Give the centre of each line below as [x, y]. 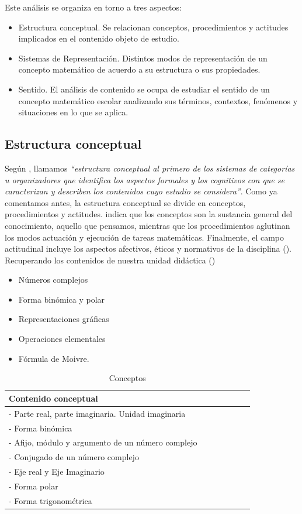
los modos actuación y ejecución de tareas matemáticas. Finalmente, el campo [145, 237]
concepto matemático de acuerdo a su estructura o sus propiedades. [139, 69]
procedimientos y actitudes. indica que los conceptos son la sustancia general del [149, 214]
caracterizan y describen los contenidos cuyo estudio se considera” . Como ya [141, 191]
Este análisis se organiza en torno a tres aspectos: [93, 7]
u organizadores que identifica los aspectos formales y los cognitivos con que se [145, 179]
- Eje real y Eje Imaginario [57, 472]
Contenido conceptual [53, 398]
